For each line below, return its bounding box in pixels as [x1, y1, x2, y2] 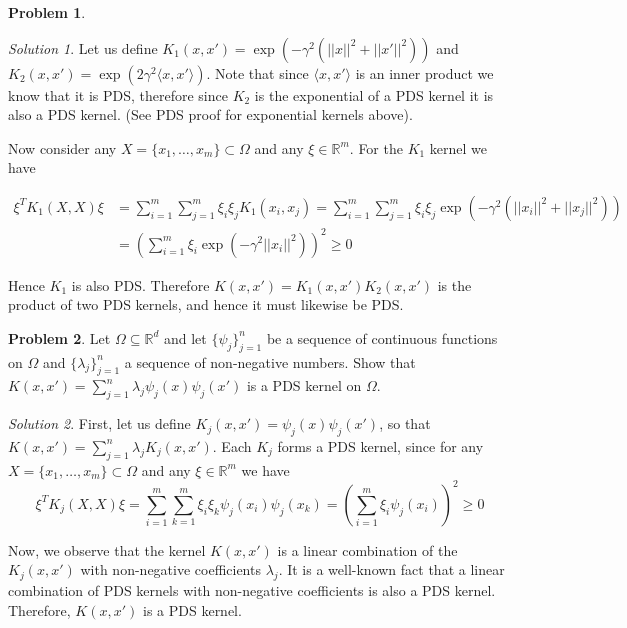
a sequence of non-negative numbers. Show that [124, 351, 416, 372]
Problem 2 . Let [8, 327, 111, 348]
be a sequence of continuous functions [266, 327, 498, 348]
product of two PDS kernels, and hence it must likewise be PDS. [8, 294, 404, 315]
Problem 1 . [8, 2, 86, 22]
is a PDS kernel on [246, 375, 362, 396]
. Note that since [206, 62, 309, 83]
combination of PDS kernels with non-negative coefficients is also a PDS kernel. [8, 580, 496, 601]
